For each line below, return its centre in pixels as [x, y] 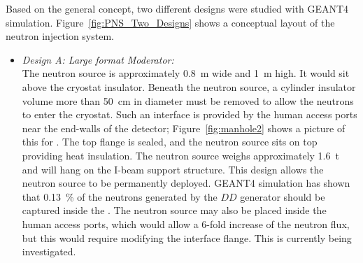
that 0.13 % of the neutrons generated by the [120, 196]
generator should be [283, 196]
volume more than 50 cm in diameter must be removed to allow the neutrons [188, 100]
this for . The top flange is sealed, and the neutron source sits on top [170, 142]
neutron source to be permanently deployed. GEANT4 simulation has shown [186, 183]
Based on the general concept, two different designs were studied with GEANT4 [177, 8]
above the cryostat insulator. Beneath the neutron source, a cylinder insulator [189, 86]
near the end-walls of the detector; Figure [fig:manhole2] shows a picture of [184, 128]
